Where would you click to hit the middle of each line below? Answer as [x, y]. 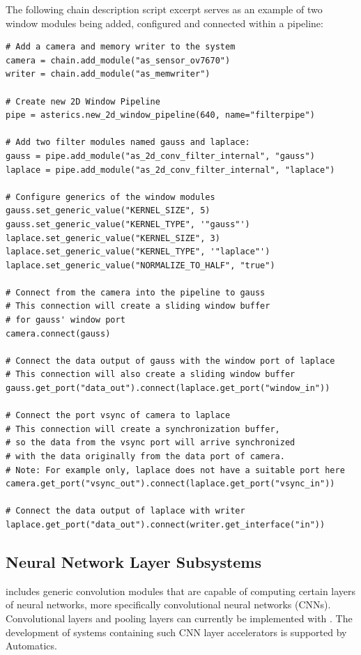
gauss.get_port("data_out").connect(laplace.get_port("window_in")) [168, 388]
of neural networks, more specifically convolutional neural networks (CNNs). [168, 604]
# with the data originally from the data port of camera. [145, 456]
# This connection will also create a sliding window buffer [151, 375]
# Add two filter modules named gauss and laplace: [128, 142]
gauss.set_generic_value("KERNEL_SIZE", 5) [108, 211]
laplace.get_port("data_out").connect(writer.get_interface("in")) [166, 524]
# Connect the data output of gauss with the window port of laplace [170, 361]
